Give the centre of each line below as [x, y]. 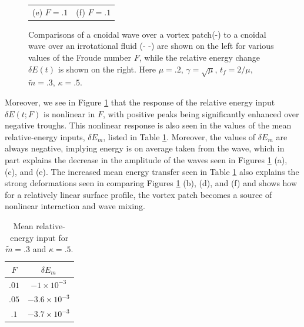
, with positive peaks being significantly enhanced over [201, 113]
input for [53, 237]
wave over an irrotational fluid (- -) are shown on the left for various [151, 46]
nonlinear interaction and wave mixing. [75, 206]
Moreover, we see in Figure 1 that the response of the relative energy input [140, 102]
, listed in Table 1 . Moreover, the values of [179, 136]
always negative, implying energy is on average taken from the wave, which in [145, 148]
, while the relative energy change [200, 57]
